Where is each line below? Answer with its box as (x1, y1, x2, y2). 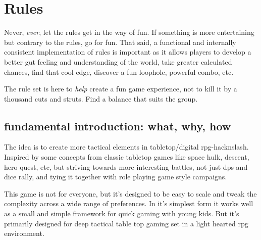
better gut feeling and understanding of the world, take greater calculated (4, 56, 232, 67)
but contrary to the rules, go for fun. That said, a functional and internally (4, 36, 236, 47)
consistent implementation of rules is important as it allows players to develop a (4, 46, 251, 57)
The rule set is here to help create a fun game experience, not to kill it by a (4, 83, 237, 94)
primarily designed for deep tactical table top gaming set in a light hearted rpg (4, 218, 248, 228)
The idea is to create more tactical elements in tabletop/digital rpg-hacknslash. (4, 141, 249, 152)
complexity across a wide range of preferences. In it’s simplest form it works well (4, 198, 253, 209)
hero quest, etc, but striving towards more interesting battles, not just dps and (4, 161, 248, 172)
